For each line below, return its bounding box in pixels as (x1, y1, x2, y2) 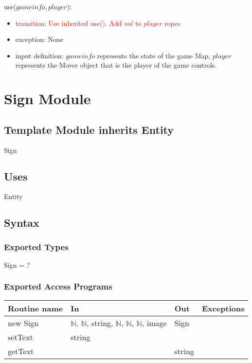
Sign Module (4, 89, 91, 109)
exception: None (15, 34, 63, 44)
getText (8, 345, 34, 357)
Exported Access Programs (4, 280, 112, 292)
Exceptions (201, 302, 245, 314)
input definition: (15, 50, 64, 60)
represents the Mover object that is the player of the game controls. (15, 60, 217, 70)
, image (142, 317, 167, 328)
